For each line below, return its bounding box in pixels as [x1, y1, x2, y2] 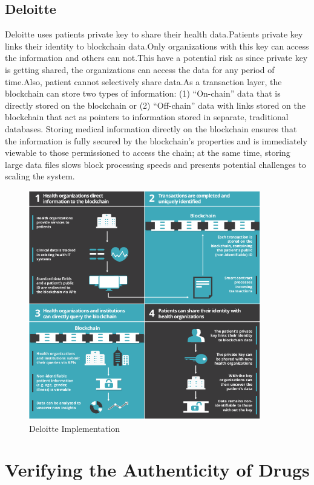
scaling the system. [5, 170, 75, 182]
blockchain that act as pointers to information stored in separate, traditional [5, 111, 289, 123]
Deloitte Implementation [29, 422, 120, 434]
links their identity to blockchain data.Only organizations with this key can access [5, 39, 309, 52]
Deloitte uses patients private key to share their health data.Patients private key [5, 28, 303, 40]
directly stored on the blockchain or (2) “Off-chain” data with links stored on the [5, 98, 306, 111]
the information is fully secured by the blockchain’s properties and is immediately [5, 134, 307, 147]
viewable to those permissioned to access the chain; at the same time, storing [5, 146, 290, 159]
